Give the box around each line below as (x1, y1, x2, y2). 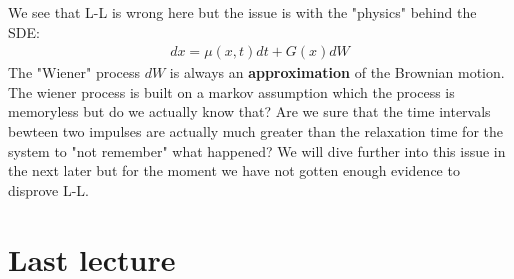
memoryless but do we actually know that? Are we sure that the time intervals (8, 101, 491, 122)
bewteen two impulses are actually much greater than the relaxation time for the (8, 121, 503, 141)
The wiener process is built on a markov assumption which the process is (8, 81, 455, 102)
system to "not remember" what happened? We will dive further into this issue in (8, 140, 506, 161)
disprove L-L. (8, 179, 90, 200)
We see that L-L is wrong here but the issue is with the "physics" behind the (8, 2, 477, 22)
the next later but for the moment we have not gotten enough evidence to (8, 160, 460, 181)
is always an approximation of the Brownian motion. (169, 62, 505, 83)
